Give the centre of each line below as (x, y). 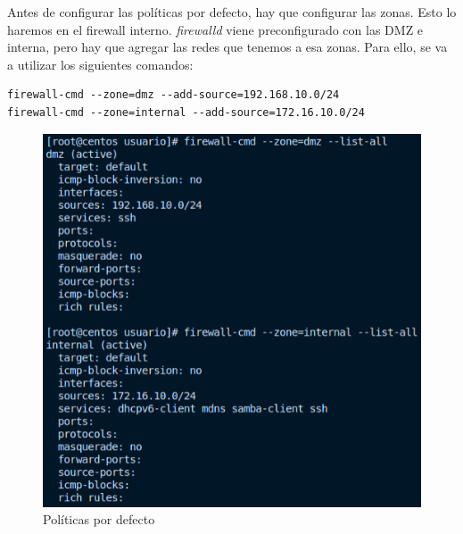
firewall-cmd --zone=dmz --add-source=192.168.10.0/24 (174, 95)
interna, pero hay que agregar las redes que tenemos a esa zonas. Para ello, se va (227, 47)
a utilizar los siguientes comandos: (100, 64)
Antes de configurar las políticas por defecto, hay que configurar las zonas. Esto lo (232, 12)
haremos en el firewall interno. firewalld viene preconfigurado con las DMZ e (215, 29)
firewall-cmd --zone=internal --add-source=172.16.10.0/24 (186, 112)
